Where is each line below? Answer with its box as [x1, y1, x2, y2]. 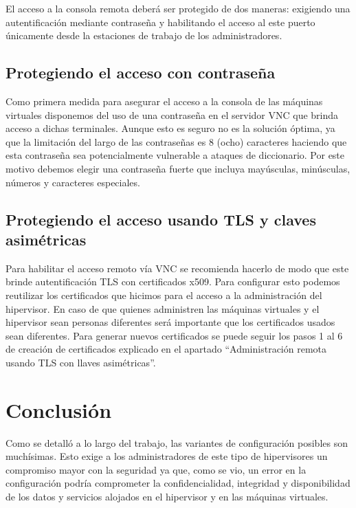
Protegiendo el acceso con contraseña [5, 62, 276, 83]
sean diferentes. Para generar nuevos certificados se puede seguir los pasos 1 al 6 [5, 328, 343, 342]
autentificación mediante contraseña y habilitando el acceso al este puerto [5, 14, 315, 29]
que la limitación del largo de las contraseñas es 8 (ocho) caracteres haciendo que [5, 134, 347, 148]
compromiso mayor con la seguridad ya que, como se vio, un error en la [5, 462, 307, 476]
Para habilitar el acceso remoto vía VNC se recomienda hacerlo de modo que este [5, 261, 349, 275]
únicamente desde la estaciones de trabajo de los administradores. [5, 28, 282, 43]
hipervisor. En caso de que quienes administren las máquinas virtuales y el [5, 301, 320, 316]
